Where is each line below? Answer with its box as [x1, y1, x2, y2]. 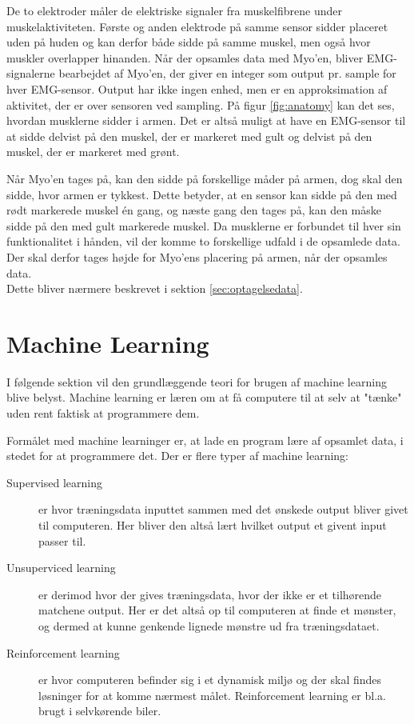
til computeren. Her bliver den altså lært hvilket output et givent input [38, 516, 387, 533]
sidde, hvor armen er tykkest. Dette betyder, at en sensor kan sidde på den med [6, 186, 397, 202]
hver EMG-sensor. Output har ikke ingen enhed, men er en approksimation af [6, 80, 388, 97]
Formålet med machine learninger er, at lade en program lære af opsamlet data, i [6, 431, 404, 448]
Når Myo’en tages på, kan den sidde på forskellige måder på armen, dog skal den [6, 170, 403, 186]
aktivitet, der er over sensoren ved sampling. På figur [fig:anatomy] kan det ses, [6, 96, 395, 113]
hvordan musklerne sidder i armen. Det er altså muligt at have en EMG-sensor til [6, 112, 406, 129]
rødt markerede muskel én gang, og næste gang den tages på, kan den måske [6, 202, 381, 218]
